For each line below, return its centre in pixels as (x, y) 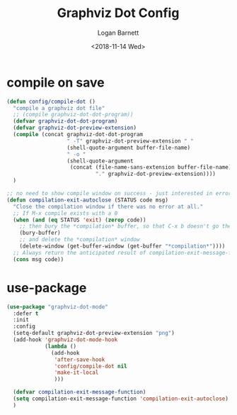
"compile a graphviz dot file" (59, 108)
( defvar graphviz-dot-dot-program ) (65, 121)
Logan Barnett (118, 33)
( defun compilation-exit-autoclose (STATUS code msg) (88, 200)
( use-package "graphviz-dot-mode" (58, 306)
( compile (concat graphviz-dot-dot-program (78, 135)
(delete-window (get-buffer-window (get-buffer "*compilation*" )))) (122, 246)
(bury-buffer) (40, 233)
